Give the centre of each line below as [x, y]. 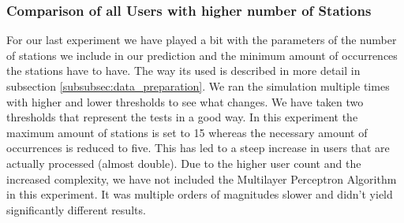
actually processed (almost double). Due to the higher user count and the [184, 163]
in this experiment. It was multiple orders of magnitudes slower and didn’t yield [200, 194]
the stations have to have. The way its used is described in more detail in [183, 71]
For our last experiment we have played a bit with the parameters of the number [202, 40]
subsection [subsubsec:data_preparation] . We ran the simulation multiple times [198, 86]
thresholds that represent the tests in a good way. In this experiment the [182, 117]
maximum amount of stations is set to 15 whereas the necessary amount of [187, 132]
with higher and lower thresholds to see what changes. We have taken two [185, 101]
